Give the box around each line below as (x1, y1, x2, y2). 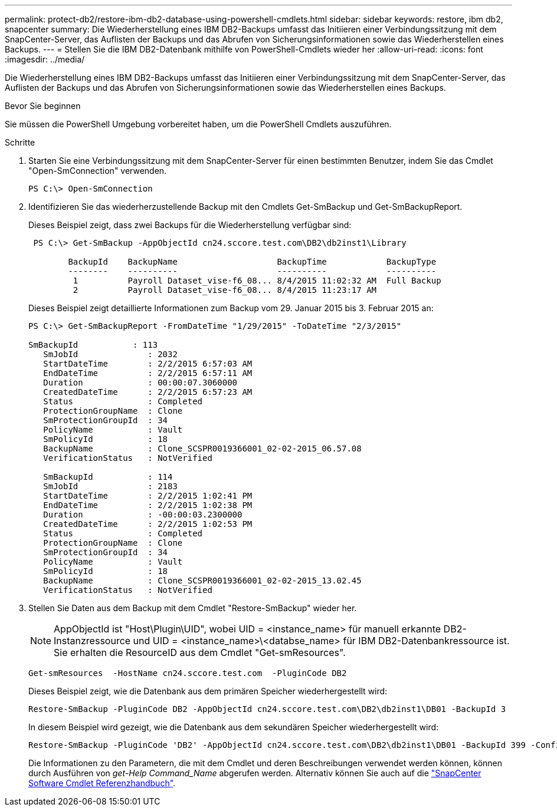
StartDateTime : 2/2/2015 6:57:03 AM (43, 359, 253, 368)
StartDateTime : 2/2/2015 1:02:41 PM (43, 491, 253, 500)
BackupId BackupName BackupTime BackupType (68, 257, 437, 266)
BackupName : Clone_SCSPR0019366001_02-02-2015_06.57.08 (43, 444, 362, 453)
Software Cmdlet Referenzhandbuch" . (28, 778, 176, 788)
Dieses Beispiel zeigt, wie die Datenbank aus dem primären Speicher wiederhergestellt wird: (28, 686, 388, 696)
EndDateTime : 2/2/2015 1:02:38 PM (43, 500, 253, 510)
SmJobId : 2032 (43, 350, 178, 359)
